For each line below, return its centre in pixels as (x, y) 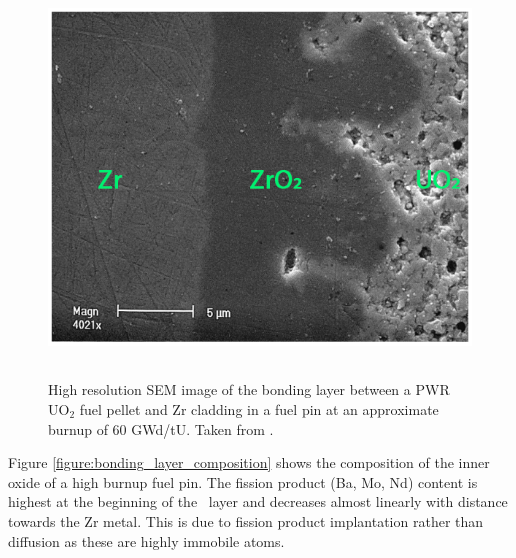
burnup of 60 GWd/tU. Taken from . (161, 428)
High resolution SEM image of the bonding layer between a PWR (249, 389)
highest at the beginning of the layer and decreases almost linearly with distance (258, 501)
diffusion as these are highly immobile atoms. (146, 540)
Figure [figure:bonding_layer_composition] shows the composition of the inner (249, 462)
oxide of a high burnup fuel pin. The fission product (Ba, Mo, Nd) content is (243, 481)
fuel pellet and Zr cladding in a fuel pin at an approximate (259, 409)
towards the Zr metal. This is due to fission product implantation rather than (246, 521)
